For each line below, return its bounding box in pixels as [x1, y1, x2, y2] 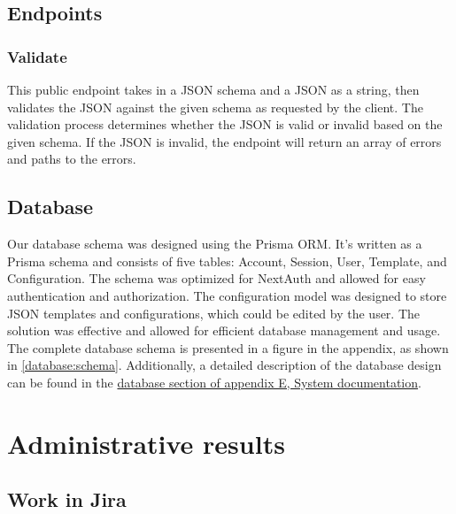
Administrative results [7, 425, 285, 461]
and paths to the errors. [7, 150, 136, 168]
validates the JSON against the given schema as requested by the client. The [7, 97, 423, 116]
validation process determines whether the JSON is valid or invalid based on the [7, 115, 443, 134]
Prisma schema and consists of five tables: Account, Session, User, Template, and [7, 251, 447, 270]
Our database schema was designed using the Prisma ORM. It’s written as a [7, 234, 422, 253]
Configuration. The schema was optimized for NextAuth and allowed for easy [7, 269, 426, 288]
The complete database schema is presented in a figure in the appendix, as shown [7, 338, 449, 357]
